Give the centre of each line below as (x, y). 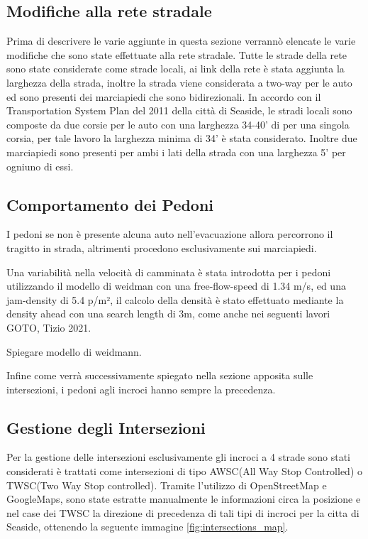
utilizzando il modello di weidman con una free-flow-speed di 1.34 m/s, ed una (176, 286)
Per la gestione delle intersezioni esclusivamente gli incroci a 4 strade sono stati (178, 457)
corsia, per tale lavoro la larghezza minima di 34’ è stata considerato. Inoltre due (182, 138)
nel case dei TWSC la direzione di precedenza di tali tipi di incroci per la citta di (183, 512)
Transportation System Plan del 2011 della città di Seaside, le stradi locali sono (179, 110)
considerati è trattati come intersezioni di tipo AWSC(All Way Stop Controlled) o (184, 471)
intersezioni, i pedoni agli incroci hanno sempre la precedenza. (141, 389)
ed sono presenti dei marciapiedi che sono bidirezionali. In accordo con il (164, 96)
